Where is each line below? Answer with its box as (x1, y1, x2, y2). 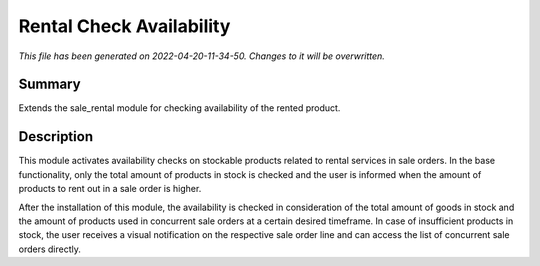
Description (18, 128, 94, 145)
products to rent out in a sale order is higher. (18, 183, 202, 195)
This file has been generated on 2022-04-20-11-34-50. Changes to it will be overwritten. (18, 50, 385, 62)
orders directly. (18, 243, 82, 255)
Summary (18, 76, 81, 93)
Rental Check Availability (18, 15, 231, 37)
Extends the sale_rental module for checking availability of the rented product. (18, 102, 341, 114)
